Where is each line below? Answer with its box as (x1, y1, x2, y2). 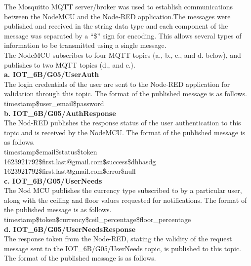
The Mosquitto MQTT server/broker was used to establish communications (4, 1, 233, 11)
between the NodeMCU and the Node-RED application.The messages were (4, 11, 231, 21)
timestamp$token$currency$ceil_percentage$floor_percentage (4, 214, 191, 225)
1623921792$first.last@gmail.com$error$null (4, 166, 136, 176)
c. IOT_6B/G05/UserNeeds (4, 175, 102, 186)
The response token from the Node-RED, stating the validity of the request (4, 233, 232, 244)
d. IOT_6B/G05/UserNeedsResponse (4, 224, 136, 234)
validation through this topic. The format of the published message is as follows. (4, 88, 247, 99)
